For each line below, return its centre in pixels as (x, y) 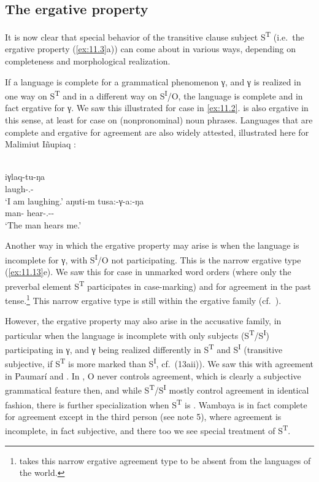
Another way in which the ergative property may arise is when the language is (152, 245)
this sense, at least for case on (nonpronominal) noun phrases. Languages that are (159, 120)
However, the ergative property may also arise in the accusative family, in (143, 321)
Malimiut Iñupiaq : (40, 144)
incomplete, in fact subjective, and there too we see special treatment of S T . (148, 430)
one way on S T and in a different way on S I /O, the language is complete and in (154, 95)
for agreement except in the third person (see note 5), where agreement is (143, 416)
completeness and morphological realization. (88, 61)
